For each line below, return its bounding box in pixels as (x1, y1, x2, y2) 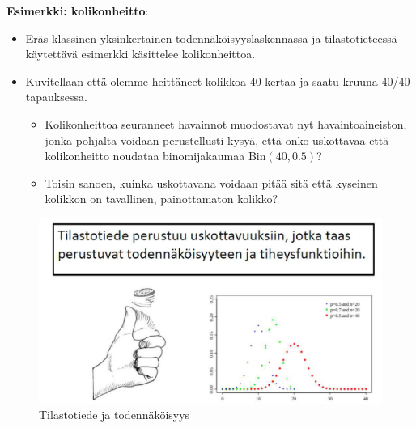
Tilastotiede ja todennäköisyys (39, 406, 190, 423)
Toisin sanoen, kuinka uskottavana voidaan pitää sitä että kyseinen (45, 174, 378, 191)
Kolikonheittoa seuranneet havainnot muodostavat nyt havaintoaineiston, (45, 115, 407, 132)
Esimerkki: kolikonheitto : (6, 2, 149, 19)
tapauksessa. (25, 88, 87, 105)
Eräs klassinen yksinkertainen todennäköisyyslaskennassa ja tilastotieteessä (25, 29, 397, 46)
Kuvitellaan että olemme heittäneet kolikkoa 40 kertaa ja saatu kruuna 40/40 (25, 72, 410, 89)
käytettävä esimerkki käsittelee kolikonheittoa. (25, 45, 256, 62)
